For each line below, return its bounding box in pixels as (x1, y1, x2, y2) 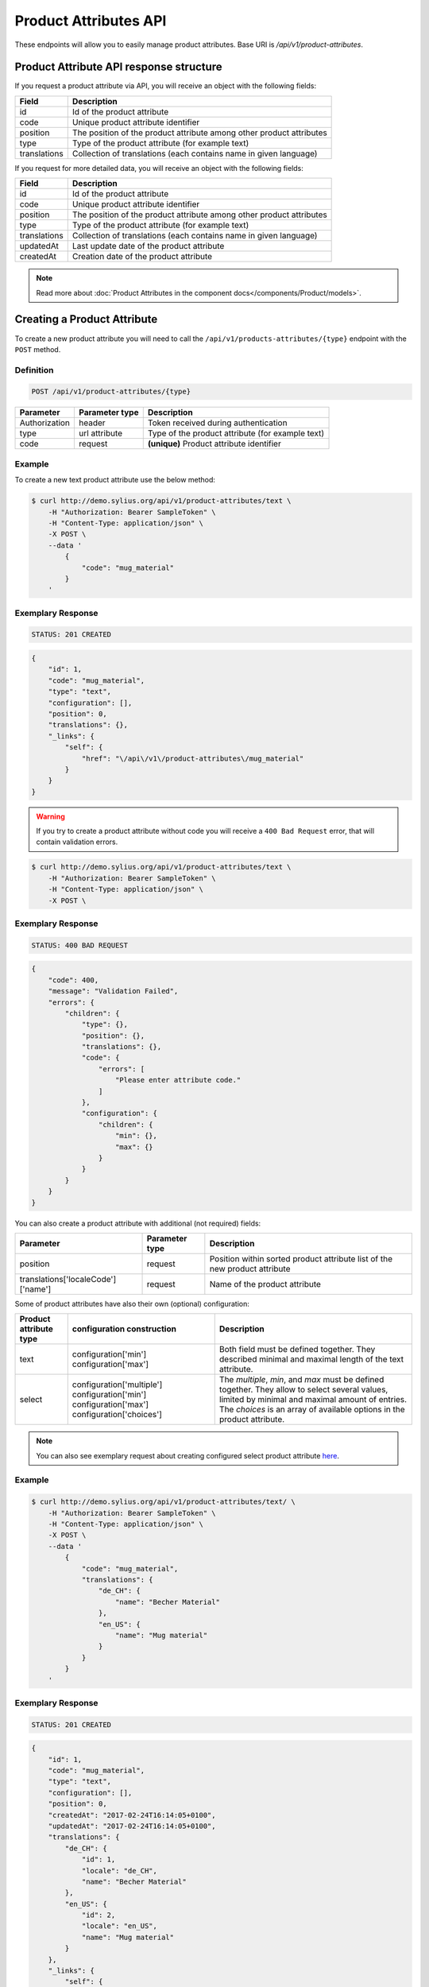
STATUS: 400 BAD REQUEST (31, 940, 129, 950)
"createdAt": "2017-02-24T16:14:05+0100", (48, 1811, 216, 1819)
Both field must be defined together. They (218, 1344, 376, 1355)
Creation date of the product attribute (71, 251, 213, 262)
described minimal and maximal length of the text (218, 1354, 404, 1365)
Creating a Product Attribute (14, 312, 158, 326)
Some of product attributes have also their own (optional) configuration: (14, 1299, 250, 1308)
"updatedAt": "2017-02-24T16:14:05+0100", (48, 1821, 216, 1830)
